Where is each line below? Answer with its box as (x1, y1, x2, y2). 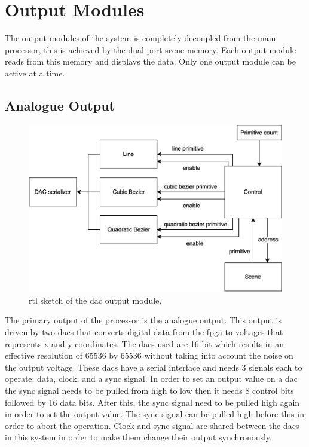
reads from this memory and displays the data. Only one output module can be (5, 55, 296, 68)
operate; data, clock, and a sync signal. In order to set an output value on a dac (5, 372, 298, 385)
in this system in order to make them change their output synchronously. (5, 431, 272, 443)
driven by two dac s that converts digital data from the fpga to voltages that (5, 325, 283, 338)
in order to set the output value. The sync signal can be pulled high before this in (5, 408, 304, 420)
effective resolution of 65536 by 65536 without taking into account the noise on (5, 349, 293, 362)
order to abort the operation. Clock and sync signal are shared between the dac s (5, 419, 299, 431)
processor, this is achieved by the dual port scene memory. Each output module (5, 43, 296, 56)
